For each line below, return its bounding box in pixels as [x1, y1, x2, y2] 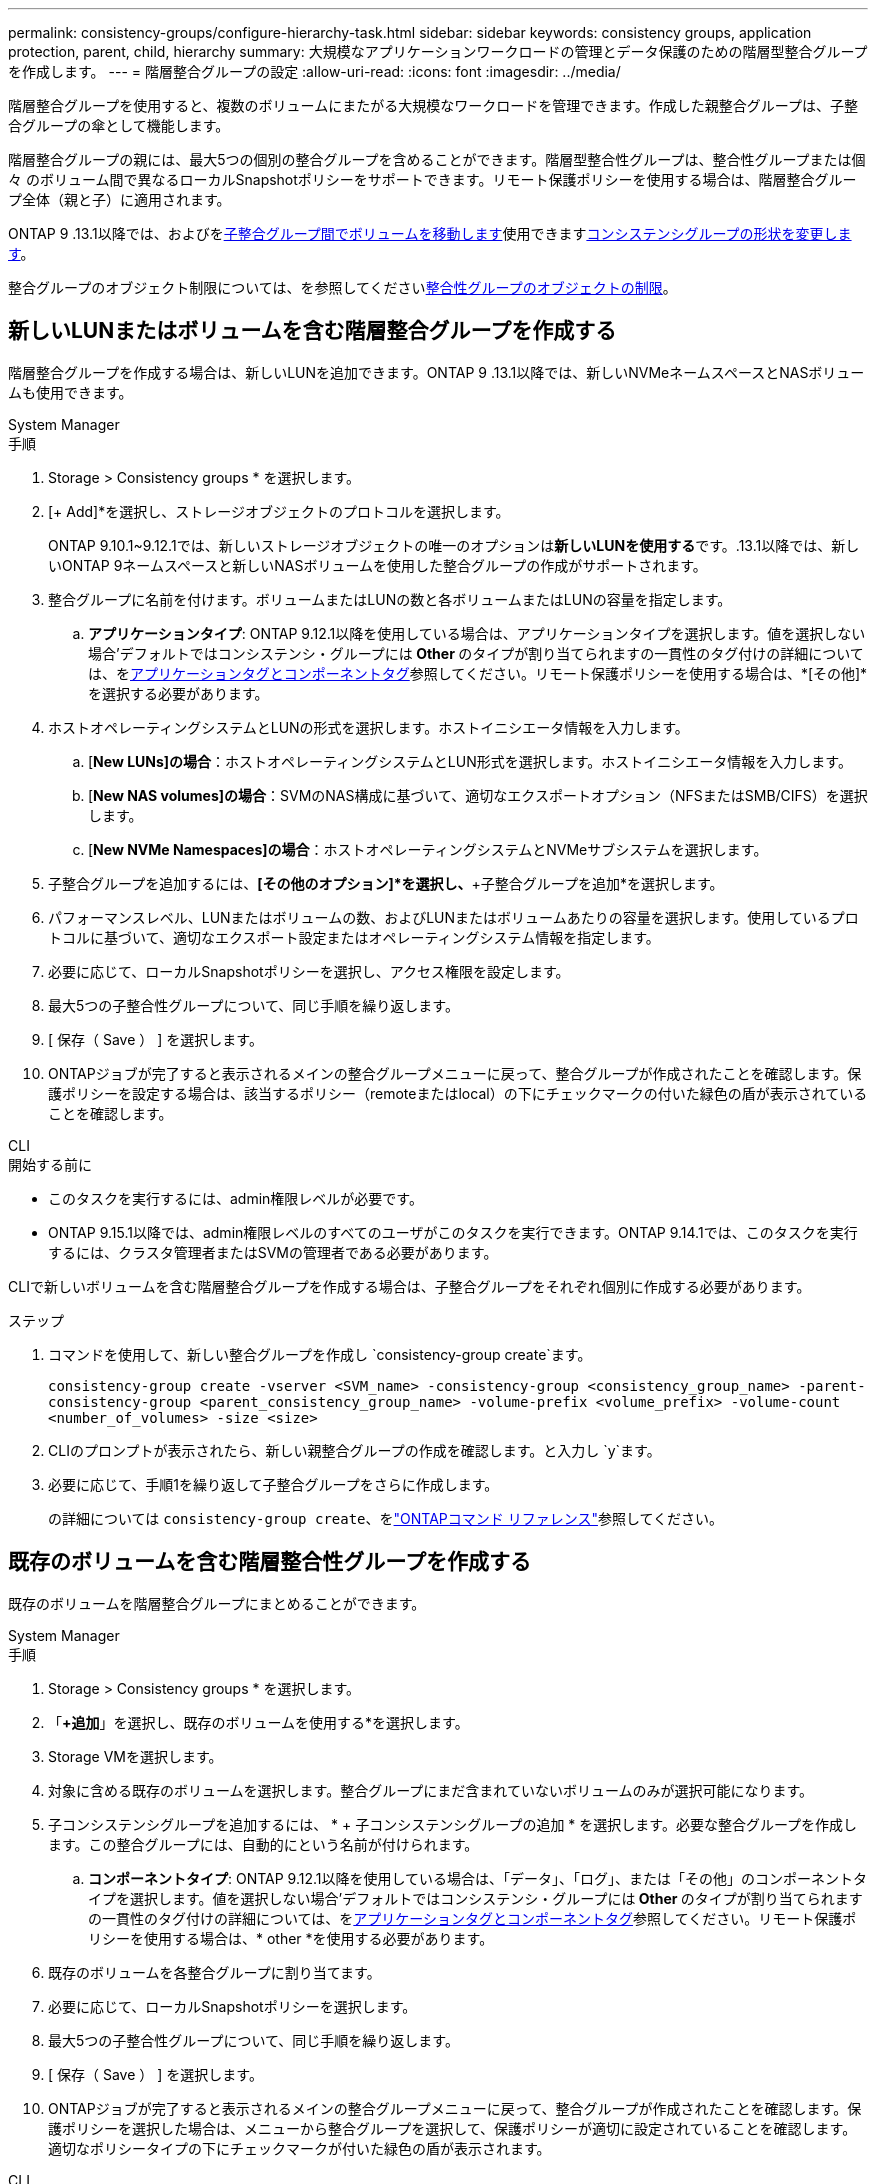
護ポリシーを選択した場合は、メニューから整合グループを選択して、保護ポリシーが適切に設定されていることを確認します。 [48, 2119, 857, 2137]
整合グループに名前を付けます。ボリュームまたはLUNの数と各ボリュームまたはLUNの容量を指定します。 [48, 590, 732, 608]
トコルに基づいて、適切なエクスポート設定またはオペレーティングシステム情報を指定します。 [48, 928, 660, 946]
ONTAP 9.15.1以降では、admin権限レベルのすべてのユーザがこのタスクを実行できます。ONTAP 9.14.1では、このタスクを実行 [48, 1223, 858, 1241]
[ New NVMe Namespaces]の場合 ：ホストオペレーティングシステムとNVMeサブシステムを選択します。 [88, 840, 768, 858]
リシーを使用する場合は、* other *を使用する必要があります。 [88, 1929, 494, 1947]
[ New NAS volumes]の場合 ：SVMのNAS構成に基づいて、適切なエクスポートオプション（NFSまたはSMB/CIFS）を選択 [88, 786, 868, 804]
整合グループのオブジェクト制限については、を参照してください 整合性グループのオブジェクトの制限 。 [8, 279, 677, 296]
